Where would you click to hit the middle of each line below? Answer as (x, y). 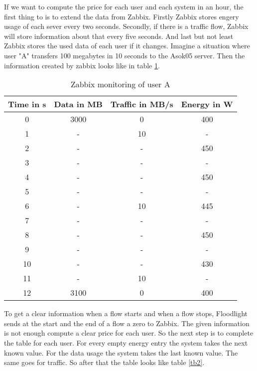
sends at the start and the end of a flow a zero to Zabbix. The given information (127, 323)
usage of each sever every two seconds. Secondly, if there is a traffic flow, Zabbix (126, 26)
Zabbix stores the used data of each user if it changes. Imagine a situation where (127, 46)
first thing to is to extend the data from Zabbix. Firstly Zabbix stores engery (122, 16)
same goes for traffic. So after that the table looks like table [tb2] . (104, 362)
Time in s (27, 104)
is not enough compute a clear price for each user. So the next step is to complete (129, 333)
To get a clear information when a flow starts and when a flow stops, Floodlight (126, 313)
